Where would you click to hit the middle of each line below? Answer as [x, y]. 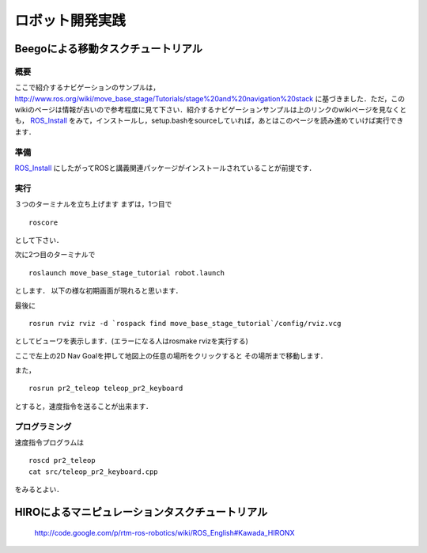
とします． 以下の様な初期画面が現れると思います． [98, 291]
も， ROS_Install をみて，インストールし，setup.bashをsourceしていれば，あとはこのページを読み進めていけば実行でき [209, 121]
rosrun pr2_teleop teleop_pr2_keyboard [106, 388]
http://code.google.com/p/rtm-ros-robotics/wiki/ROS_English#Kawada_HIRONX [164, 532]
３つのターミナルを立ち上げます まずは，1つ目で [93, 204]
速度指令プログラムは [49, 442]
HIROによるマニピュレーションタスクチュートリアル [141, 511]
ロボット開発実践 [70, 21]
